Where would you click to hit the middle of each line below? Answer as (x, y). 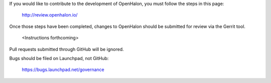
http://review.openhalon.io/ (50, 15)
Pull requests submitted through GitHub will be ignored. (66, 49)
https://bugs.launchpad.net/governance (63, 69)
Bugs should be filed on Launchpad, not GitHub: (59, 58)
